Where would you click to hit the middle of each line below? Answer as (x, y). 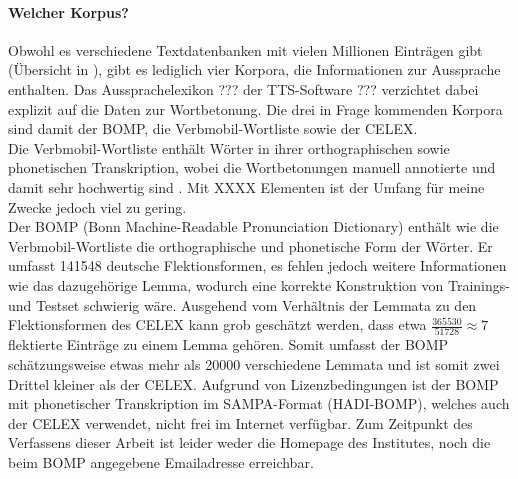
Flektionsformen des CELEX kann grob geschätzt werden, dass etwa (217, 324)
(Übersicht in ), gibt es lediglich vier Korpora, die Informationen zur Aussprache (254, 69)
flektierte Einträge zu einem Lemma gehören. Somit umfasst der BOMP (228, 344)
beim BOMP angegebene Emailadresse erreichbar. (161, 461)
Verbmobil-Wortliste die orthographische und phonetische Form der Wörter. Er (250, 245)
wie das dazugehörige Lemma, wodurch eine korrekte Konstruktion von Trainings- (259, 284)
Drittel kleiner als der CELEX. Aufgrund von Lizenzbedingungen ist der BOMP (253, 383)
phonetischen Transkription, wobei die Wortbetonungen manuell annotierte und (252, 167)
